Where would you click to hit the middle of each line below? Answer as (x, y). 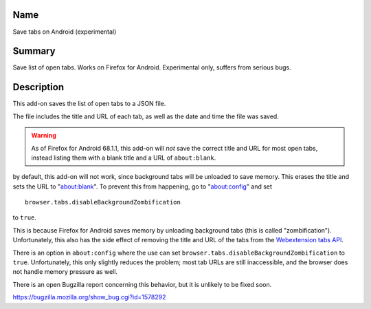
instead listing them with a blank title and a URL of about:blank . (124, 158)
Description (38, 87)
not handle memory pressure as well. (65, 272)
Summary (34, 51)
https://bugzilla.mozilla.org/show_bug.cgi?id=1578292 (89, 297)
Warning (44, 136)
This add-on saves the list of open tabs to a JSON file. (89, 104)
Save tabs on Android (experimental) (65, 32)
